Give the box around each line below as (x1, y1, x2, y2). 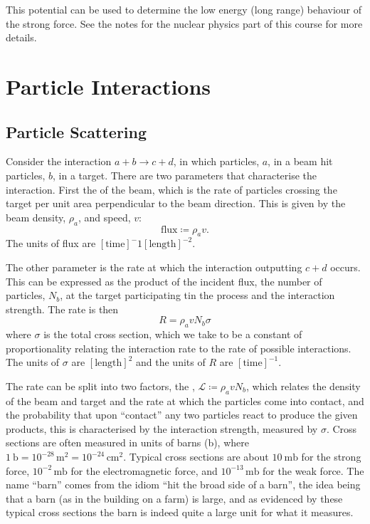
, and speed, (78, 209, 131, 224)
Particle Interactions (6, 71, 211, 100)
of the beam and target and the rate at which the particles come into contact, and (6, 393, 364, 408)
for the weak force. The (263, 463, 364, 478)
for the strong (301, 449, 361, 464)
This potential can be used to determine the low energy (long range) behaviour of (6, 2, 362, 16)
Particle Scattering (6, 120, 147, 142)
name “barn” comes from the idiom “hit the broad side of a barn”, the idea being (6, 477, 361, 492)
